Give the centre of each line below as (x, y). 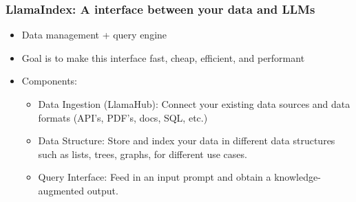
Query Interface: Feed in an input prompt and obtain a (155, 177)
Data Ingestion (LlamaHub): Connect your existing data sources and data (194, 104)
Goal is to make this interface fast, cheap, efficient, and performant (163, 57)
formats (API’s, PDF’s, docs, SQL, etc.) (123, 117)
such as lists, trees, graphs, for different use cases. (143, 154)
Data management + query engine (94, 35)
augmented (61, 190)
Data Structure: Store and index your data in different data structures (187, 141)
